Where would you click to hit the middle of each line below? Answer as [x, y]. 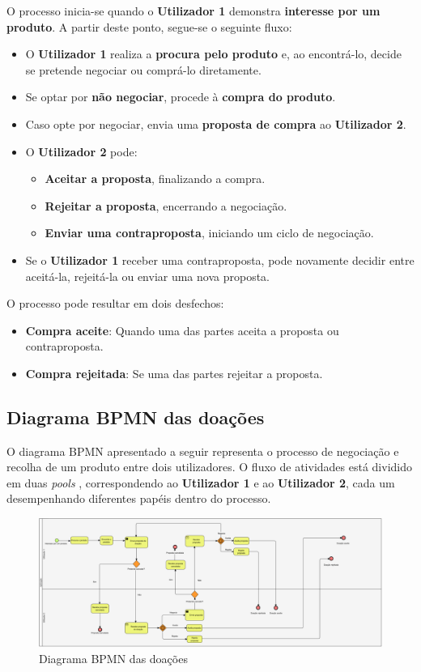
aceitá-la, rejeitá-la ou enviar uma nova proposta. [147, 276]
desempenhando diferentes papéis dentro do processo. [139, 498]
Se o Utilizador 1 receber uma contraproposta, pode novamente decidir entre [220, 259]
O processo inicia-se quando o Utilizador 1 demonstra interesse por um [193, 11]
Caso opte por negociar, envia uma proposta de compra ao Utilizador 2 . [216, 123]
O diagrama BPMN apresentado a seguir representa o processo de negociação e [203, 451]
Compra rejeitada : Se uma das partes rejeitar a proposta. [174, 373]
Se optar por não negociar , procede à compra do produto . [181, 97]
